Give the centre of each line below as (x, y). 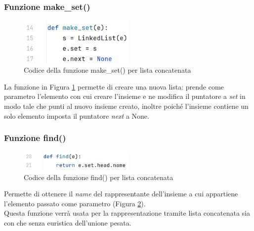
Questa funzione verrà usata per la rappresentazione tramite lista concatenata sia (127, 213)
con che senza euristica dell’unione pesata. (68, 223)
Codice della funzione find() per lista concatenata (99, 177)
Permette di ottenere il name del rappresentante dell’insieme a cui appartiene (121, 194)
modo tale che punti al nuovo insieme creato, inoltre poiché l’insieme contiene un (126, 106)
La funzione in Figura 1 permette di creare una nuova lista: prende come (114, 86)
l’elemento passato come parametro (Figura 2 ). (75, 203)
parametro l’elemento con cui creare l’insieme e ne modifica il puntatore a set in (125, 96)
